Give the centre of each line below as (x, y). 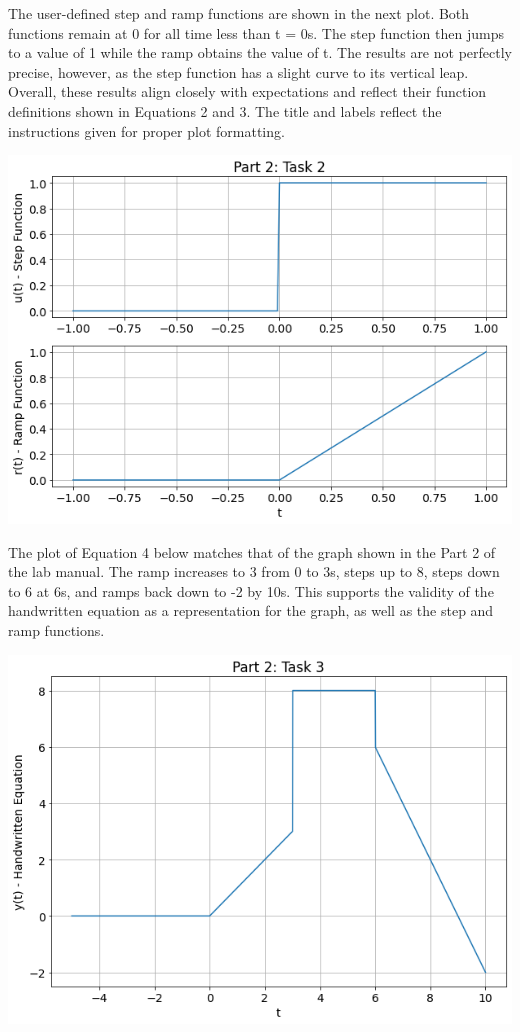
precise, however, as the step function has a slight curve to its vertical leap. (238, 71)
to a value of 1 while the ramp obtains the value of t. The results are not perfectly (260, 52)
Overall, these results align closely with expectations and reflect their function (247, 91)
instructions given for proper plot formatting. (146, 130)
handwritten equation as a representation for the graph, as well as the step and (251, 610)
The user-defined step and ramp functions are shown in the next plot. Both (239, 13)
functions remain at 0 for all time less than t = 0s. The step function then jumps (256, 32)
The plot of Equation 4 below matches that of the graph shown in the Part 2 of (252, 551)
